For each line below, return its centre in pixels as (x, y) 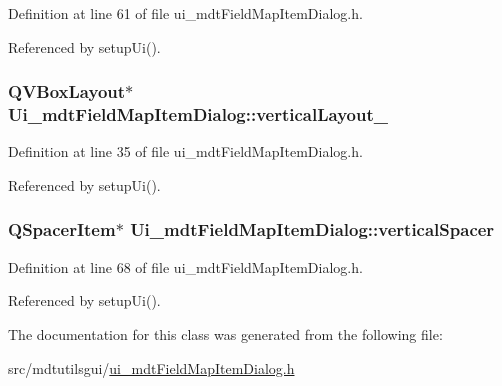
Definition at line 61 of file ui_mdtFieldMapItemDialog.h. (185, 13)
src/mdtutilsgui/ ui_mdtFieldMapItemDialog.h (151, 367)
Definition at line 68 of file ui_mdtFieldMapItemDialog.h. (185, 266)
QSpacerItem (62, 229)
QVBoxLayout (67, 91)
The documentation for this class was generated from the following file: (225, 333)
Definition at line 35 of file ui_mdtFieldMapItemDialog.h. (185, 151)
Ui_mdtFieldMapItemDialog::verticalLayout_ (198, 114)
